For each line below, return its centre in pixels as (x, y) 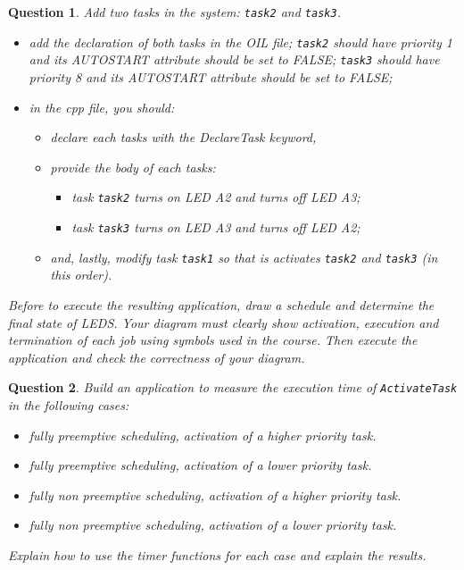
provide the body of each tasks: (133, 167)
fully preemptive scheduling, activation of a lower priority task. (200, 465)
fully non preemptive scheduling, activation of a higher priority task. (215, 495)
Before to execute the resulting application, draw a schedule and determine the (221, 304)
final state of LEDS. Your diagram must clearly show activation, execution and (224, 322)
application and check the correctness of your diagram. (157, 357)
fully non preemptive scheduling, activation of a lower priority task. (213, 525)
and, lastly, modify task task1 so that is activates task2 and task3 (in (244, 257)
